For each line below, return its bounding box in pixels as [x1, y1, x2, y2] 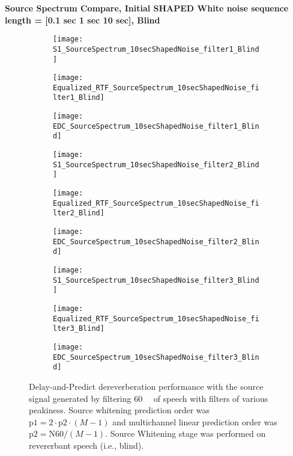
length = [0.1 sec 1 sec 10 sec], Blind [5, 13, 160, 26]
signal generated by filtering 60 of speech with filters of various [29, 392, 268, 404]
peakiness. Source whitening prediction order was [29, 404, 210, 416]
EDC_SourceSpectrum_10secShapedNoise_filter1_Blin [53, 122, 259, 131]
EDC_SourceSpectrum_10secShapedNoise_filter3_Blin [53, 353, 259, 362]
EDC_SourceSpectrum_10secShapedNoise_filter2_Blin [53, 237, 259, 246]
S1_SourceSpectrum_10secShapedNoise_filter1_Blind [53, 45, 259, 54]
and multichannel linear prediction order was [112, 415, 277, 428]
